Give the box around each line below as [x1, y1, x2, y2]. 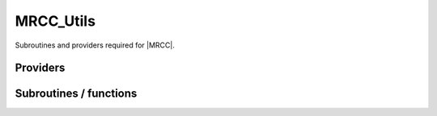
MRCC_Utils [15, 12, 96, 30]
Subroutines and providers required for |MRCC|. [15, 40, 176, 50]
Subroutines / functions [15, 87, 138, 101]
